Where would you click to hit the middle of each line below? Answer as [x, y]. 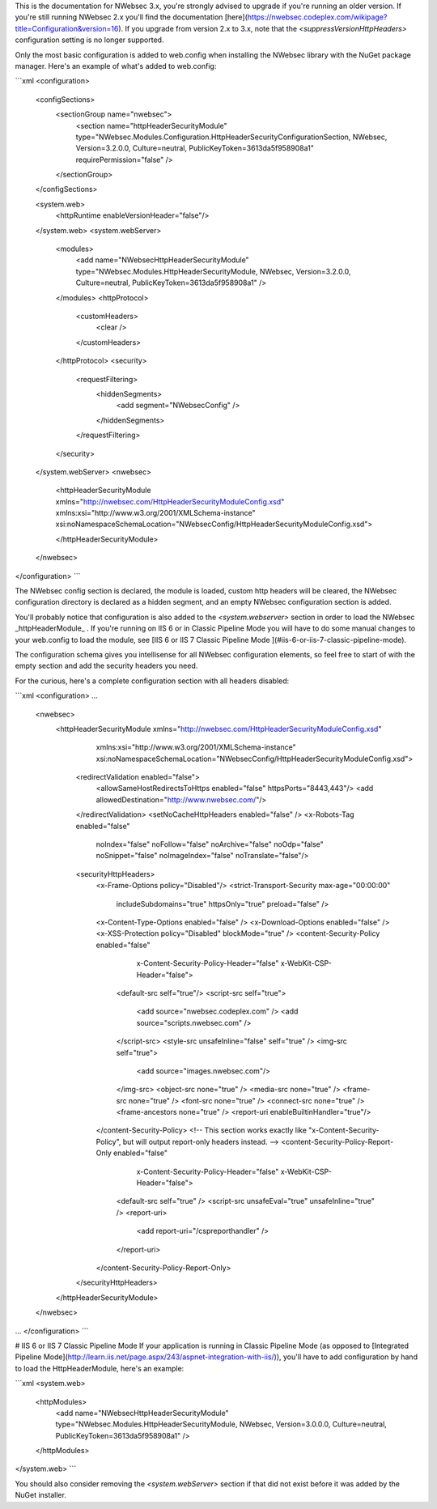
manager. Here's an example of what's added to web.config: [116, 66]
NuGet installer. [40, 1495]
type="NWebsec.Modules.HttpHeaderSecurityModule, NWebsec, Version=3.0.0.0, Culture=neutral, [221, 1424]
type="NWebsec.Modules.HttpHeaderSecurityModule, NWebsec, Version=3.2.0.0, [213, 271]
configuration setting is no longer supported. [89, 40]
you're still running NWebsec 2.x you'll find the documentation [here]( [132, 17]
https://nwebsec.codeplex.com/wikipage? [317, 17]
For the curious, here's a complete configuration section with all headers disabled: [152, 681]
